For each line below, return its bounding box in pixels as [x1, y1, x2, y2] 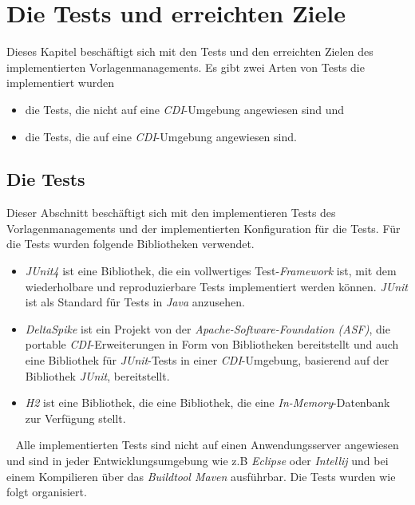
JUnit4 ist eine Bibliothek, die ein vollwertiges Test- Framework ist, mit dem [25, 262, 397, 279]
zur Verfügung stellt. [25, 409, 126, 426]
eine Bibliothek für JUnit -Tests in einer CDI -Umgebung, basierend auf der [25, 352, 389, 369]
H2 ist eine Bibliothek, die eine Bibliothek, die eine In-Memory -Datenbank [25, 394, 390, 411]
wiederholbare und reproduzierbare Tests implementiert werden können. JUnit [25, 278, 408, 294]
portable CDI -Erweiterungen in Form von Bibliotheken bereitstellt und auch [25, 336, 399, 353]
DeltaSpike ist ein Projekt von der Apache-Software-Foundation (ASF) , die [25, 320, 390, 337]
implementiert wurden [6, 74, 115, 91]
